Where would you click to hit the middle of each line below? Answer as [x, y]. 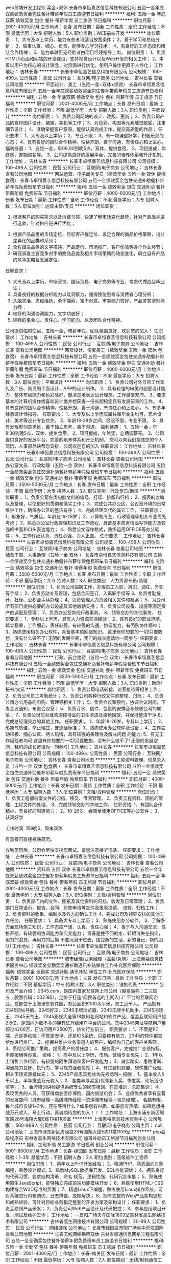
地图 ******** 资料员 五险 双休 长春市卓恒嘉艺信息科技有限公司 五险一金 [82, 869]
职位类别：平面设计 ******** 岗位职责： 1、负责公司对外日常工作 [91, 382]
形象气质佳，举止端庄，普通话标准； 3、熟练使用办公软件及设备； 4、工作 [83, 728]
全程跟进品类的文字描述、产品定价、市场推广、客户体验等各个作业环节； [89, 247]
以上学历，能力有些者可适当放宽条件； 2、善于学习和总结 [95, 39]
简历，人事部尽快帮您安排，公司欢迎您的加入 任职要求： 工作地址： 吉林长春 [86, 446]
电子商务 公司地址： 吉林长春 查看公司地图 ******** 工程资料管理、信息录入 [86, 760]
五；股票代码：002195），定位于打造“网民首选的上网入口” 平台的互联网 [80, 997]
